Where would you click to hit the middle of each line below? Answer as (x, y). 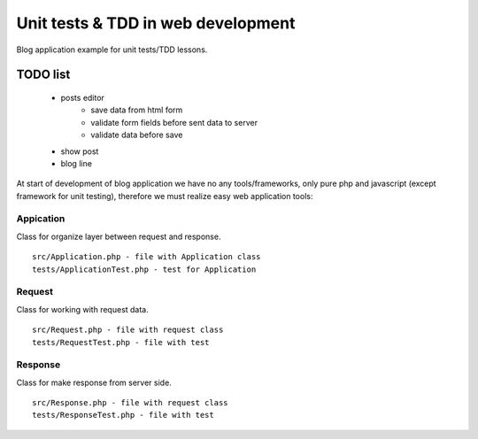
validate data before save (137, 135)
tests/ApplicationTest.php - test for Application (144, 269)
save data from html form (137, 110)
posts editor (83, 97)
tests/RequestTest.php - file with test (121, 342)
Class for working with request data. (83, 309)
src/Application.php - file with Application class (146, 257)
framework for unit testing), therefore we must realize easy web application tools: (165, 196)
